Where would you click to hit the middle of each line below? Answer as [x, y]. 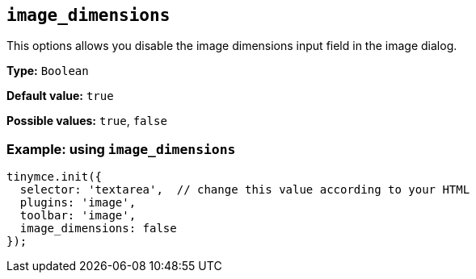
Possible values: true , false [87, 121]
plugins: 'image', [78, 203]
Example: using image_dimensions [121, 149]
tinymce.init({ [55, 177]
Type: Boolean [48, 71]
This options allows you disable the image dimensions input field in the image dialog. [232, 46]
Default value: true [60, 96]
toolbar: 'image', [78, 216]
